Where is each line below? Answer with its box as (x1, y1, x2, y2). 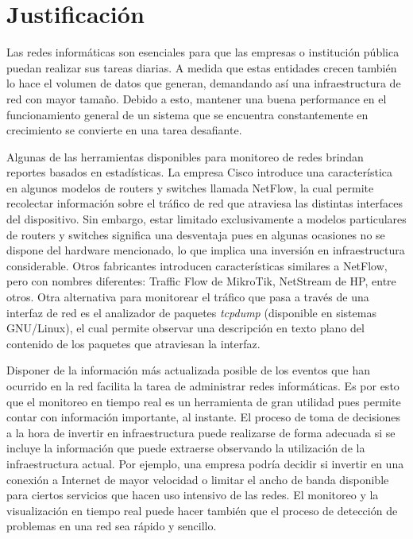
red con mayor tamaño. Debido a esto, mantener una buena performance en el (6, 90, 387, 107)
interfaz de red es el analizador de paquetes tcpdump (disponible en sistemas (6, 304, 376, 320)
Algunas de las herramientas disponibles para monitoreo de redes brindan (6, 148, 364, 165)
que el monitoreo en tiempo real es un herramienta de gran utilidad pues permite (6, 393, 401, 409)
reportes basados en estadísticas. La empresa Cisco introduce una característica (6, 164, 393, 180)
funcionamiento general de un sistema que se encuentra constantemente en (6, 106, 369, 122)
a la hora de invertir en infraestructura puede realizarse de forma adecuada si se (6, 424, 396, 440)
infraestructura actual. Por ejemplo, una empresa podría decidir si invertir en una (6, 455, 404, 471)
